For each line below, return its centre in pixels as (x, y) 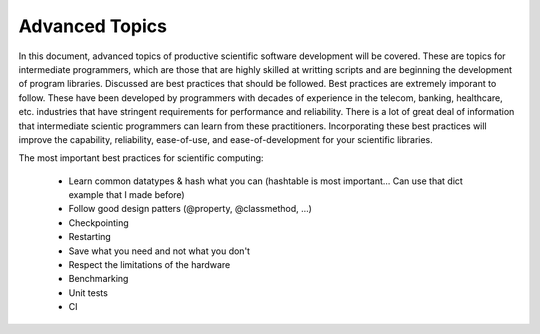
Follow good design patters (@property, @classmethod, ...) (190, 209)
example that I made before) (126, 195)
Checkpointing (98, 222)
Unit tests (88, 292)
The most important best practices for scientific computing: (141, 158)
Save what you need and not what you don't (159, 251)
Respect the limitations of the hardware (149, 265)
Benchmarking (98, 279)
